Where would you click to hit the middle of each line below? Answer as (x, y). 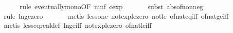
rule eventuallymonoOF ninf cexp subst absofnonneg (111, 6)
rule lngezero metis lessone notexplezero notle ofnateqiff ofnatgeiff (116, 16)
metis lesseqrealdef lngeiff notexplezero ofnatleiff (78, 25)
